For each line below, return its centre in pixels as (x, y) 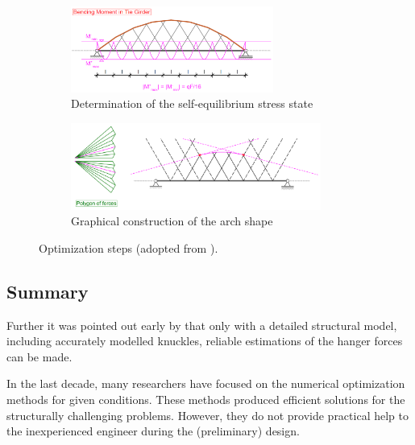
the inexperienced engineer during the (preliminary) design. (153, 431)
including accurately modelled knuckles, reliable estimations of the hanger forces (205, 341)
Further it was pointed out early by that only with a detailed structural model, (202, 325)
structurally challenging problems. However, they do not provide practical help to (207, 415)
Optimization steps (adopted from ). (129, 247)
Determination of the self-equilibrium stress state (192, 103)
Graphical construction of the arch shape (172, 221)
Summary (48, 291)
